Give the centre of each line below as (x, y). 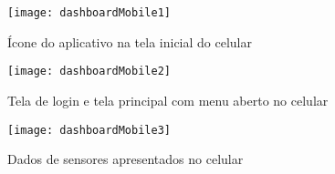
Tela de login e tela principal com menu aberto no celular (168, 100)
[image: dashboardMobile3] (89, 130)
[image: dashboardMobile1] (89, 13)
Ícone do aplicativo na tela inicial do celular (130, 41)
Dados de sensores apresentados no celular (126, 159)
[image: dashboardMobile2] (89, 72)
